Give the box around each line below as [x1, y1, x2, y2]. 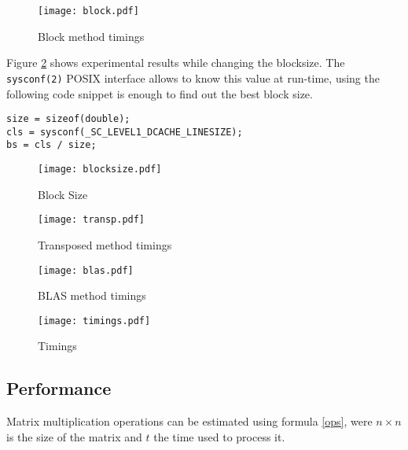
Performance [6, 376, 112, 400]
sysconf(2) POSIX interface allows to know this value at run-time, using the [6, 69, 380, 86]
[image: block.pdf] [38, 6, 139, 17]
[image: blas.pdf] [38, 264, 134, 276]
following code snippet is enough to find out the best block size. [6, 85, 313, 101]
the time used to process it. [153, 428, 285, 444]
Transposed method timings [38, 236, 172, 253]
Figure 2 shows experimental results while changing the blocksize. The [6, 54, 345, 71]
